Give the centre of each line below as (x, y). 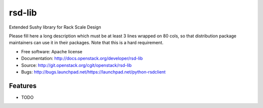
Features (23, 85)
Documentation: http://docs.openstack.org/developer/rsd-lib (82, 59)
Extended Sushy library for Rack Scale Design (55, 27)
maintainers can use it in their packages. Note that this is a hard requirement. (86, 43)
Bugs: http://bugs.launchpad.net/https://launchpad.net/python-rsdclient (93, 72)
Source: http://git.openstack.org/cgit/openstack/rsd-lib (76, 65)
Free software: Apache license (52, 51)
